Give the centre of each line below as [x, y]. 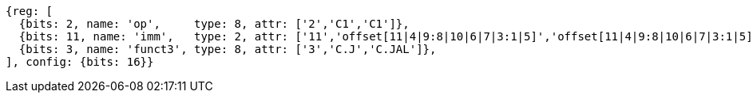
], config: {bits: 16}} [80, 62]
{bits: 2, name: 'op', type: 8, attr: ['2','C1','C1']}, [214, 24]
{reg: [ [30, 11]
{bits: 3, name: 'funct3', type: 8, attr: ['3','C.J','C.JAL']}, [228, 49]
